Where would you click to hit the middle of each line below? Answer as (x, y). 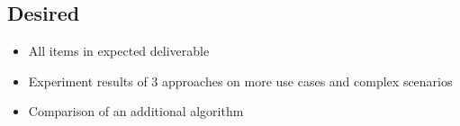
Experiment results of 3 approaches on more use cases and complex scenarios (240, 81)
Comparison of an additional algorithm (136, 111)
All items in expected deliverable (119, 51)
